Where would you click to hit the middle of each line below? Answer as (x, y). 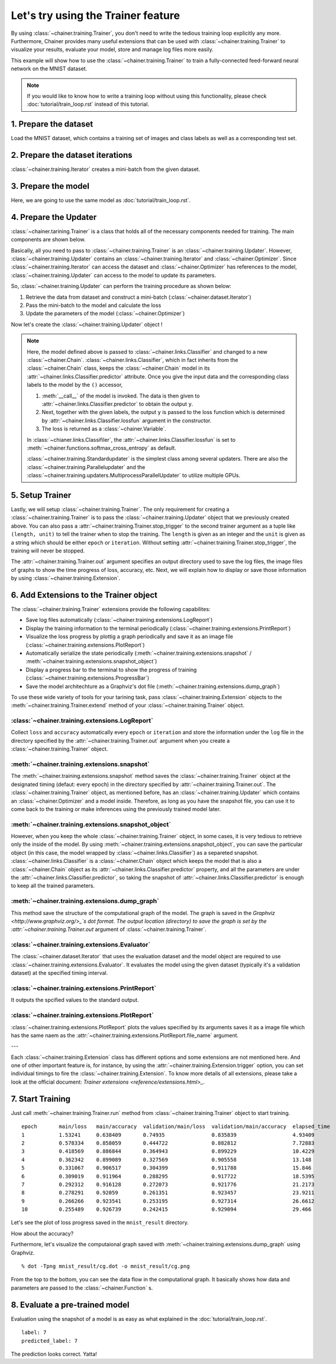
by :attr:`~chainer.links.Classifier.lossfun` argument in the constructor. (127, 421)
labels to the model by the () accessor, (75, 385)
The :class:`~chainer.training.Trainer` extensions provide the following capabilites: (111, 609)
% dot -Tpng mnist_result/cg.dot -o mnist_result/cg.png (106, 1266)
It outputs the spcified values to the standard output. (75, 1000)
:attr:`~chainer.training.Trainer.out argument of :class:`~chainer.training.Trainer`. (109, 929)
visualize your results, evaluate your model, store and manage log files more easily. (112, 50)
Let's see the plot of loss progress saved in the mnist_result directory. (100, 1223)
